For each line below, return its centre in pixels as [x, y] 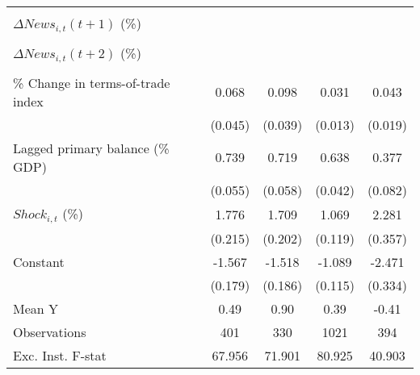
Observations [50, 331]
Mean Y [36, 308]
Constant [39, 261]
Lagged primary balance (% [91, 148]
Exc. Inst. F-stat [60, 355]
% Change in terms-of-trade [92, 82]
